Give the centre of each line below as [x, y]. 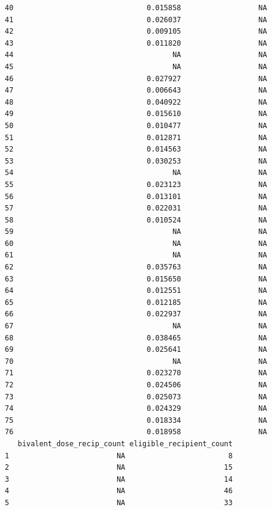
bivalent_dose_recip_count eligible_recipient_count [125, 444]
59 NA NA [136, 232]
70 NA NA [136, 361]
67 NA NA [136, 326]
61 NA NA [136, 255]
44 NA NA [136, 55]
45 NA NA [136, 66]
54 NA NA [136, 173]
